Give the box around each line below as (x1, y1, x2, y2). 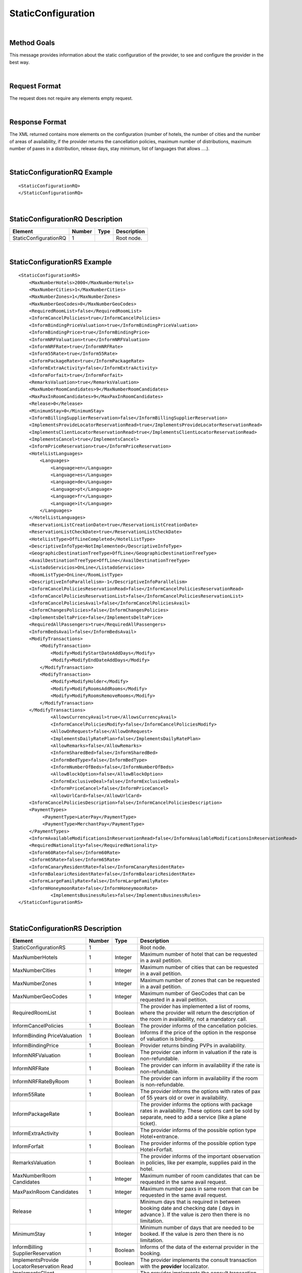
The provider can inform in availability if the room (140, 1074, 258, 1082)
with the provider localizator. (140, 1263, 209, 1270)
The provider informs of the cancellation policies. (140, 1022, 258, 1029)
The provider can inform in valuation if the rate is (140, 1048, 257, 1056)
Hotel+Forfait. (140, 1146, 173, 1153)
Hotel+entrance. (140, 1133, 179, 1140)
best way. (9, 59, 30, 65)
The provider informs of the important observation (140, 1152, 261, 1159)
